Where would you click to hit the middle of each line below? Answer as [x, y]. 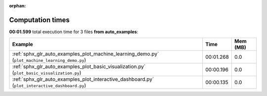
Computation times [39, 20]
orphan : [18, 6]
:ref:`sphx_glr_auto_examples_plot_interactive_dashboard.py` [83, 79]
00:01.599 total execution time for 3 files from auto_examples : [74, 32]
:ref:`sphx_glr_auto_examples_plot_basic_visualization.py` [79, 67]
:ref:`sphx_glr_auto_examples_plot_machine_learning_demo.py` [86, 54]
